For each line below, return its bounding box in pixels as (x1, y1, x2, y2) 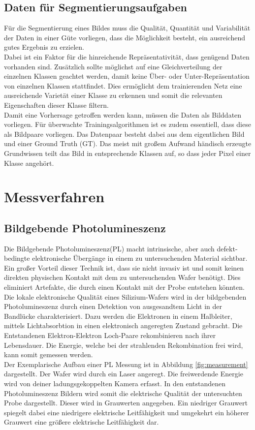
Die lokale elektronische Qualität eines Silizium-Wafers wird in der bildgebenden (4, 291, 247, 302)
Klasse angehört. (4, 157, 54, 168)
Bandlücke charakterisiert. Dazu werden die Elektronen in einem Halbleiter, (4, 310, 232, 321)
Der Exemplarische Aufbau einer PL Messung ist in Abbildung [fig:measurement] (4, 359, 248, 369)
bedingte (4, 253, 30, 263)
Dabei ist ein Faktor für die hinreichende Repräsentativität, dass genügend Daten (4, 51, 250, 61)
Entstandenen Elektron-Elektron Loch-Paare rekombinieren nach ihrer (4, 330, 216, 340)
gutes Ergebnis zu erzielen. (4, 42, 84, 52)
